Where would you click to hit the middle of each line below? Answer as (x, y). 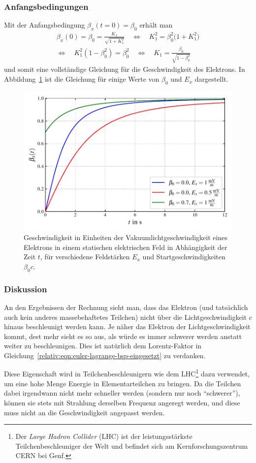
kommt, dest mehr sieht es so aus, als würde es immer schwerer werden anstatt (123, 336)
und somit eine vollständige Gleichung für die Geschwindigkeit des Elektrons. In (125, 69)
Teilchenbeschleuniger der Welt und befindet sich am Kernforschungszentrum (132, 446)
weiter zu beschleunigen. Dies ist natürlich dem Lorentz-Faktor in (103, 346)
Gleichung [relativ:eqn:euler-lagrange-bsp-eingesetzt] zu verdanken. (105, 355)
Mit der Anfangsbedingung (45, 25)
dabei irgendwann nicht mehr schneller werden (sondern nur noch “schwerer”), (122, 393)
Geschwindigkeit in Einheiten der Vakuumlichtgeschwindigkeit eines (126, 237)
